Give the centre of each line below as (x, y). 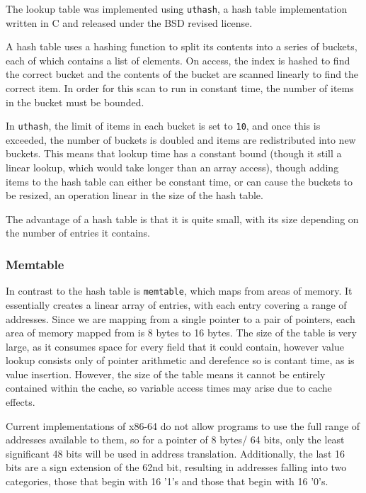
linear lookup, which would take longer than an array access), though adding (172, 168)
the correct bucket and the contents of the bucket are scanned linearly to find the (182, 74)
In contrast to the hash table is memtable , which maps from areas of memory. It (179, 291)
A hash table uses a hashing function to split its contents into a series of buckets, (182, 46)
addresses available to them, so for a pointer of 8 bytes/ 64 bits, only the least (175, 440)
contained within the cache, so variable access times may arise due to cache (169, 388)
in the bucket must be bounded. (75, 102)
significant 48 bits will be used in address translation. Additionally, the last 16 (175, 453)
